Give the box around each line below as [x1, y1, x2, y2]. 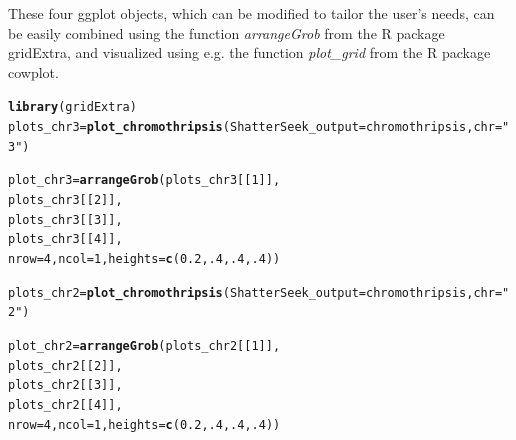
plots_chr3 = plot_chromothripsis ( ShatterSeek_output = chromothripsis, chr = [8, 120, 503, 135]
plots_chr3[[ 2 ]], [8, 193, 123, 207]
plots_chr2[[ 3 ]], [8, 378, 123, 393]
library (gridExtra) [8, 100, 137, 115]
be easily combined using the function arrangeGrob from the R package [8, 22, 445, 43]
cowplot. [8, 61, 59, 82]
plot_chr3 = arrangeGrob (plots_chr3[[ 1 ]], [8, 173, 281, 188]
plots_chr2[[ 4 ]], [8, 397, 123, 412]
